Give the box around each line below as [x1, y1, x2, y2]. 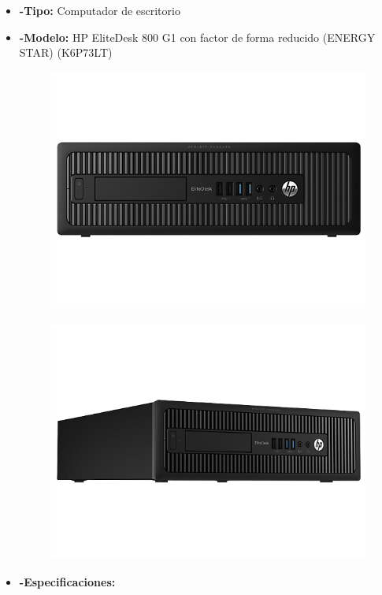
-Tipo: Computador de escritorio [19, 2, 180, 18]
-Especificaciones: [19, 573, 116, 589]
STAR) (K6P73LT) [19, 44, 113, 61]
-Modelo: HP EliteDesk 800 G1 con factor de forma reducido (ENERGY [19, 28, 376, 45]
